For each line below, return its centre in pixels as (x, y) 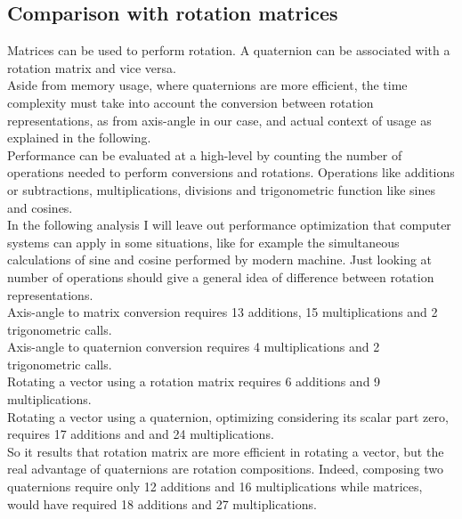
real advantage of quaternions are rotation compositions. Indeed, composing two (226, 469)
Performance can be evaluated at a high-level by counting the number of (205, 154)
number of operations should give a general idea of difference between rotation (221, 276)
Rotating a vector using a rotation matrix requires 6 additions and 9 (194, 381)
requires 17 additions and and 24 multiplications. (141, 434)
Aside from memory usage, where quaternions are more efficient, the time (207, 85)
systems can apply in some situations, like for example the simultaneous (203, 242)
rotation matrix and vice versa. (92, 67)
